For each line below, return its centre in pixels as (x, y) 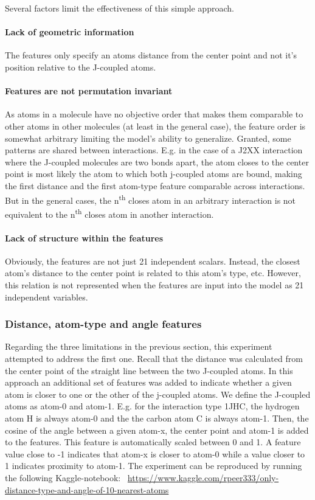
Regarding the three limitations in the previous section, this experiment (139, 346)
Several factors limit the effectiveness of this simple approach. (119, 8)
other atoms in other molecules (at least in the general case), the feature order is (155, 126)
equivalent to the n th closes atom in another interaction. (109, 213)
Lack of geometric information (70, 32)
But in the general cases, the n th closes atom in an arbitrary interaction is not (151, 199)
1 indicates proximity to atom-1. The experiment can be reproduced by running (154, 466)
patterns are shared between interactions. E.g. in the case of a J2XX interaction (154, 150)
